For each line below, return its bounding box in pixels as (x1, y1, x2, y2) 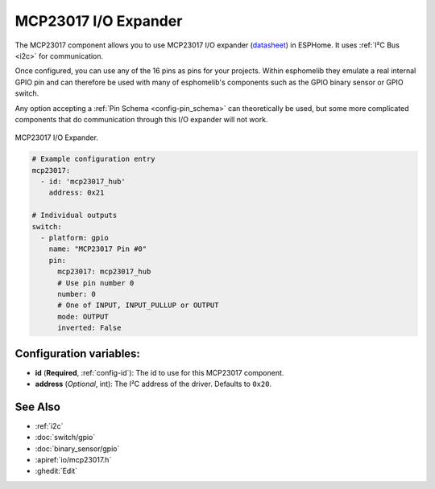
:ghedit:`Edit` (35, 466, 78, 476)
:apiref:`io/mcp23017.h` (35, 455, 112, 465)
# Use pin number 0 (57, 278, 135, 287)
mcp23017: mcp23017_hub (57, 267, 151, 277)
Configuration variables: (14, 347, 141, 360)
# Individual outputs (31, 211, 118, 220)
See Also (14, 400, 60, 413)
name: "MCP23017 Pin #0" (48, 244, 147, 253)
